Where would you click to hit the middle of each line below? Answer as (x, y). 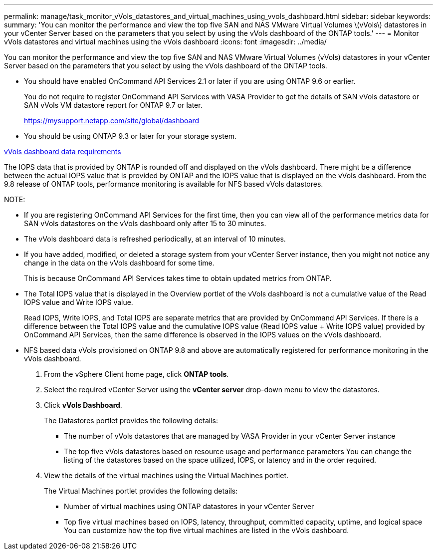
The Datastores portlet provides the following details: (131, 420)
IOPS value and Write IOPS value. (79, 302)
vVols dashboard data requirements (63, 151)
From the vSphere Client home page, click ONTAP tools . (136, 374)
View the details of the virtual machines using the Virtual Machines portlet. (166, 475)
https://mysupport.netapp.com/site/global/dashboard (112, 121)
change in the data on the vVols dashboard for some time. (119, 263)
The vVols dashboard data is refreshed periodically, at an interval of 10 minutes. (155, 239)
